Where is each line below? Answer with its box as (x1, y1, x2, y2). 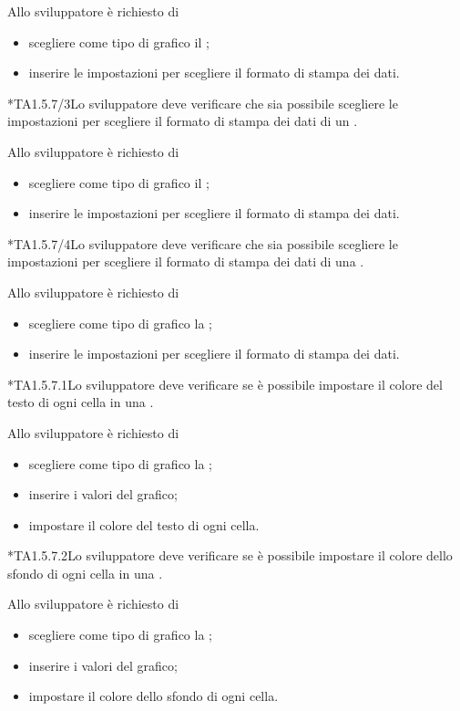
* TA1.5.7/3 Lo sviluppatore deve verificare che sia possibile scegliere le (7, 93, 398, 112)
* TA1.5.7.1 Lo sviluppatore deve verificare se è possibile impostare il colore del (7, 374, 443, 393)
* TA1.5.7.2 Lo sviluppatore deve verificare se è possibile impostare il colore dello (7, 546, 453, 565)
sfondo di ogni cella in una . (7, 563, 163, 582)
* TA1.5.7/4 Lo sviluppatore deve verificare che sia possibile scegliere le (7, 234, 398, 253)
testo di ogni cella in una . (7, 392, 154, 412)
